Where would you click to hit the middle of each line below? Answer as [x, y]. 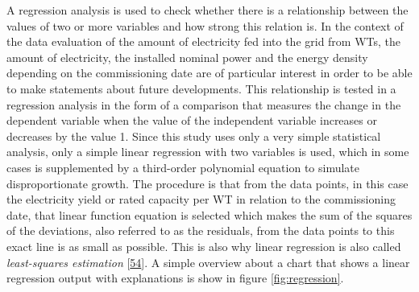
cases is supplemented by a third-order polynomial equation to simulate [183, 167]
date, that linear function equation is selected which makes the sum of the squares [209, 214]
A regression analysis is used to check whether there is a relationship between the [207, 10]
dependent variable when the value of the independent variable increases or [192, 120]
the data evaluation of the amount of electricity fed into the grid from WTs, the [204, 41]
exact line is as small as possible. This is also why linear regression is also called [204, 246]
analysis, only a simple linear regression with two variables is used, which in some [208, 152]
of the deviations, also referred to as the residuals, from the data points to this [201, 230]
